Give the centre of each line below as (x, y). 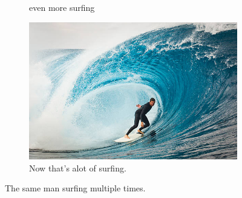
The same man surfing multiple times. (75, 188)
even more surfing (62, 7)
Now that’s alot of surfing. (78, 168)
